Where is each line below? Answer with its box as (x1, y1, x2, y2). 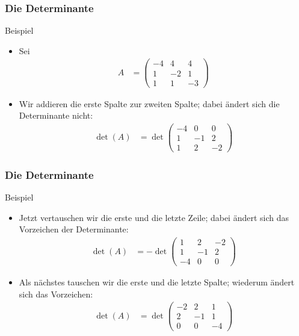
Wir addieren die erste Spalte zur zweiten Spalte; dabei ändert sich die (19, 97, 280, 110)
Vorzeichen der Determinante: (19, 223, 129, 235)
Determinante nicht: (19, 109, 93, 122)
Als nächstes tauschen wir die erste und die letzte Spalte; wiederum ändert (19, 276, 295, 288)
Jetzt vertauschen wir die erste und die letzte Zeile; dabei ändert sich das (19, 211, 289, 223)
